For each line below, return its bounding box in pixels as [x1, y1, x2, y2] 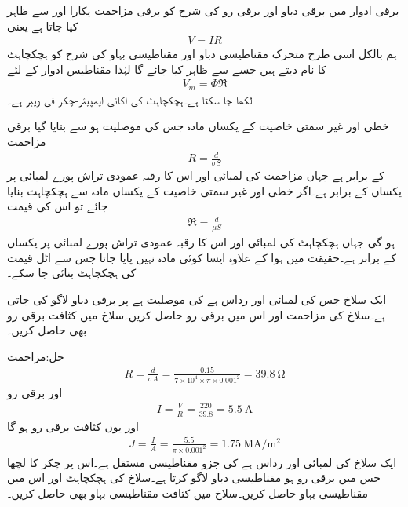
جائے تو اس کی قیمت [7, 198, 108, 214]
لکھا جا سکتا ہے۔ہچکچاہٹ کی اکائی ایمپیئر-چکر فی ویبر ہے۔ [7, 91, 253, 108]
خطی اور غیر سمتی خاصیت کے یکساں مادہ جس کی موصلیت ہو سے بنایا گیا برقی [7, 118, 389, 134]
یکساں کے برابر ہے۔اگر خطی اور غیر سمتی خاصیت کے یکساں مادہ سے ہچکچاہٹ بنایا [7, 182, 402, 199]
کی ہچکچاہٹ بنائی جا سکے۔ [7, 264, 137, 281]
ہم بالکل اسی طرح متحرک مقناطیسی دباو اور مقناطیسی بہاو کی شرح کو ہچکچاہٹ [7, 46, 397, 62]
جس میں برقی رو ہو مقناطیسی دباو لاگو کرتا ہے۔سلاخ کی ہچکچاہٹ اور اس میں [7, 469, 381, 486]
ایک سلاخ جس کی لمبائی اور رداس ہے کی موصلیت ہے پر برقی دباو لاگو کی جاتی [7, 290, 387, 307]
